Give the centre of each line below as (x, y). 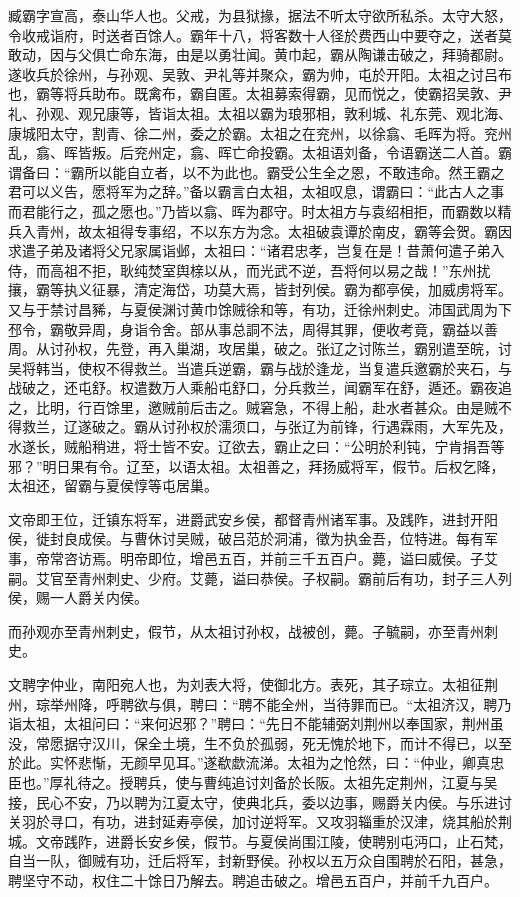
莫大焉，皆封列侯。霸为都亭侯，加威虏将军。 (364, 289)
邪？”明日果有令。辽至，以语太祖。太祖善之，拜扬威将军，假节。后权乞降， (256, 465)
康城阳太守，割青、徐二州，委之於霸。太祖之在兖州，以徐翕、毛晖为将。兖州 (260, 132)
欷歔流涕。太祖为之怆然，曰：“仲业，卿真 (354, 762)
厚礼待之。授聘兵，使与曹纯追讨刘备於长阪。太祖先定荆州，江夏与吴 (273, 781)
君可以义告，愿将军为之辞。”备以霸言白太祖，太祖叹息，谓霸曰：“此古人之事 (256, 191)
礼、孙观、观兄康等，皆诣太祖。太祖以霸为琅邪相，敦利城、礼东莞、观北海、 (260, 112)
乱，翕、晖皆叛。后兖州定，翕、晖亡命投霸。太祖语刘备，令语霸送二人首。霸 (260, 152)
